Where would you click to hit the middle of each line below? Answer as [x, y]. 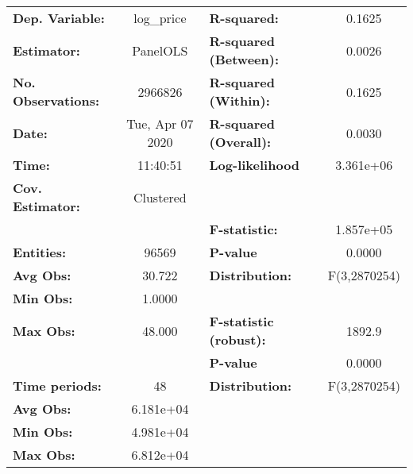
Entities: [40, 252]
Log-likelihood [255, 165]
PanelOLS [160, 50]
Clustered [160, 197]
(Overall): [240, 142]
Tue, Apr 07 [160, 123]
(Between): [244, 59]
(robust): [237, 339]
